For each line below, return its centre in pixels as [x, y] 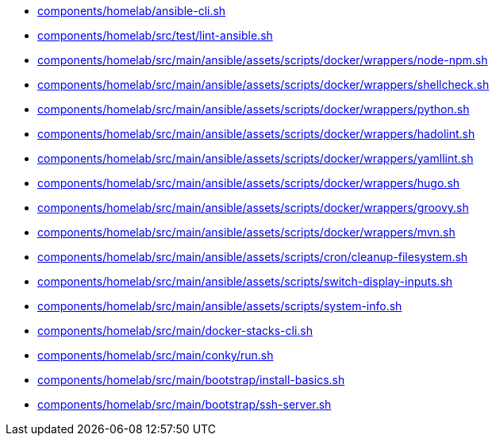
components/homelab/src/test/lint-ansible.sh [155, 35]
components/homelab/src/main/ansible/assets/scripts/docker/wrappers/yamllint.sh [256, 158]
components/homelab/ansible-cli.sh [132, 11]
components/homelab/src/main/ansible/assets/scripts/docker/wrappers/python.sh [254, 109]
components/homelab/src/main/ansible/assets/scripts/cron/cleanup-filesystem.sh [253, 257]
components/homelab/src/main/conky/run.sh [156, 355]
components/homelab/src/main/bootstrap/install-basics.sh [191, 380]
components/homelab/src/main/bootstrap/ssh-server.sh [185, 404]
